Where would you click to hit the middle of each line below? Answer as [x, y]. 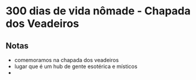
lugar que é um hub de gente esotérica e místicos [76, 66]
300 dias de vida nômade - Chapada [98, 11]
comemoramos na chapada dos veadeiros [66, 60]
